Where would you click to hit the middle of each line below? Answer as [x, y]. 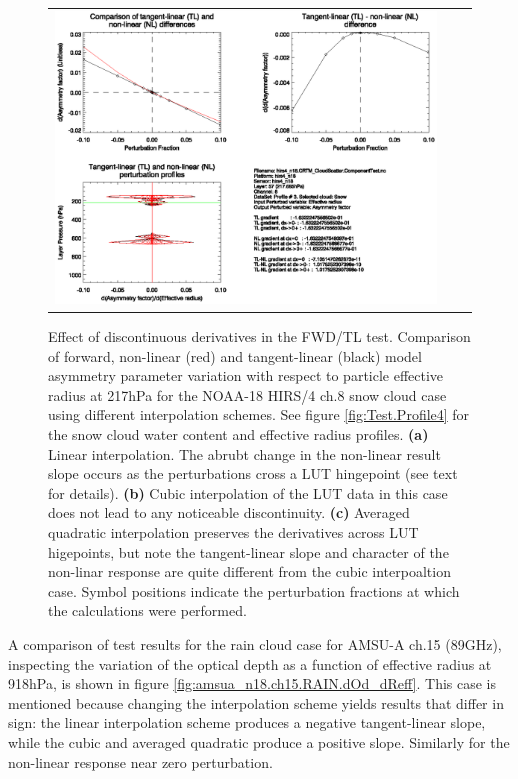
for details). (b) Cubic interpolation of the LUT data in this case [248, 492]
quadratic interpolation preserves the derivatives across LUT [233, 531]
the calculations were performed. [147, 610]
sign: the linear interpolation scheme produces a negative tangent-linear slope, [247, 722]
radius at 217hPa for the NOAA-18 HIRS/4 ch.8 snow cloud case [247, 394]
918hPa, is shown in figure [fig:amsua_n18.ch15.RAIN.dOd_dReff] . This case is [252, 683]
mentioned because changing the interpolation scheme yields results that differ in [256, 702]
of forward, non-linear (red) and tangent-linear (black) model [235, 355]
